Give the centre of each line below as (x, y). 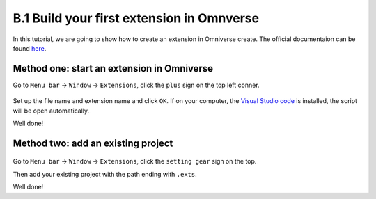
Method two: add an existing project (93, 143)
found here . (30, 48)
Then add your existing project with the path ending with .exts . (105, 174)
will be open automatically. (51, 111)
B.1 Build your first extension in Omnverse (136, 18)
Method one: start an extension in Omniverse (113, 69)
